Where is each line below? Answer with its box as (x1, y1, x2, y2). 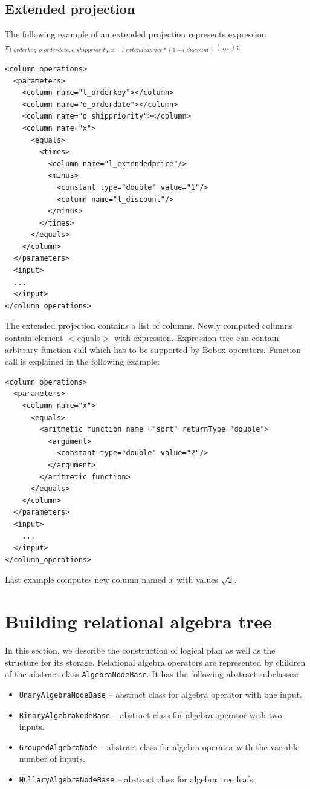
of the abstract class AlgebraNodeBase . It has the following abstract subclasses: (5, 667, 299, 680)
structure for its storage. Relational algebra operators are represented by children (5, 655, 306, 668)
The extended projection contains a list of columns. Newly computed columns (5, 319, 292, 332)
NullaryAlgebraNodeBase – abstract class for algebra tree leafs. (19, 773, 256, 785)
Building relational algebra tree (5, 609, 272, 634)
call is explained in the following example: (5, 355, 160, 368)
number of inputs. (19, 752, 85, 765)
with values (176, 573, 218, 586)
